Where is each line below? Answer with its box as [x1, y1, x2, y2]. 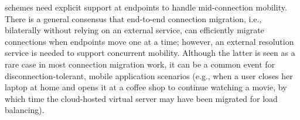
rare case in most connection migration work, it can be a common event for [5, 58, 275, 70]
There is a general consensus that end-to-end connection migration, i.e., [5, 12, 262, 24]
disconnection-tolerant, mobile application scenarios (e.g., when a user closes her [5, 69, 293, 82]
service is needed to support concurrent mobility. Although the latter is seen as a [5, 47, 295, 59]
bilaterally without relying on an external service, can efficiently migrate [5, 24, 264, 36]
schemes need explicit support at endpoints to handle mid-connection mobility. [5, 1, 287, 13]
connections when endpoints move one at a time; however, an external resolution [5, 35, 294, 47]
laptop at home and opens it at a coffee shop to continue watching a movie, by [5, 81, 287, 93]
